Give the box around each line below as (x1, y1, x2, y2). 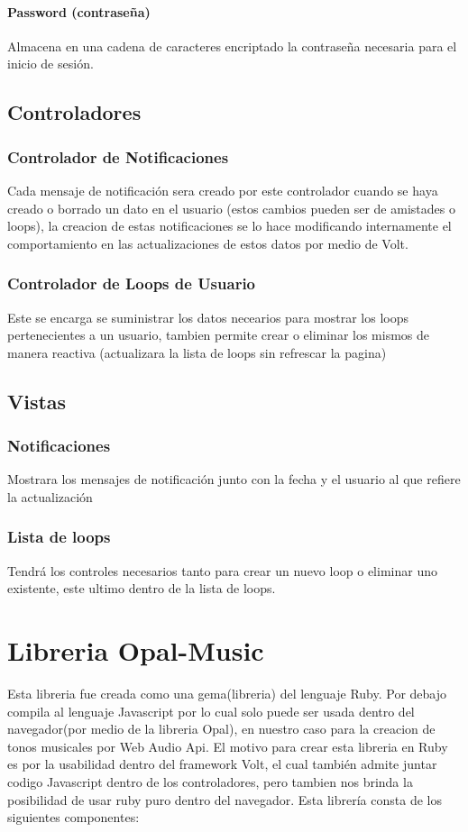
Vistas (7, 387, 67, 415)
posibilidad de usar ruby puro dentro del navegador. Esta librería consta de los (7, 790, 442, 809)
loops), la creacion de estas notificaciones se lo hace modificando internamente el (7, 216, 452, 235)
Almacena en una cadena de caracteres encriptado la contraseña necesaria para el (7, 36, 457, 55)
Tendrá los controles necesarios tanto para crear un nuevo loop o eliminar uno (7, 561, 437, 580)
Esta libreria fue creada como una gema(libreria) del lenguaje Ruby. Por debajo (7, 684, 447, 703)
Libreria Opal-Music (7, 632, 264, 669)
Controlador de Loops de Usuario (7, 272, 256, 295)
